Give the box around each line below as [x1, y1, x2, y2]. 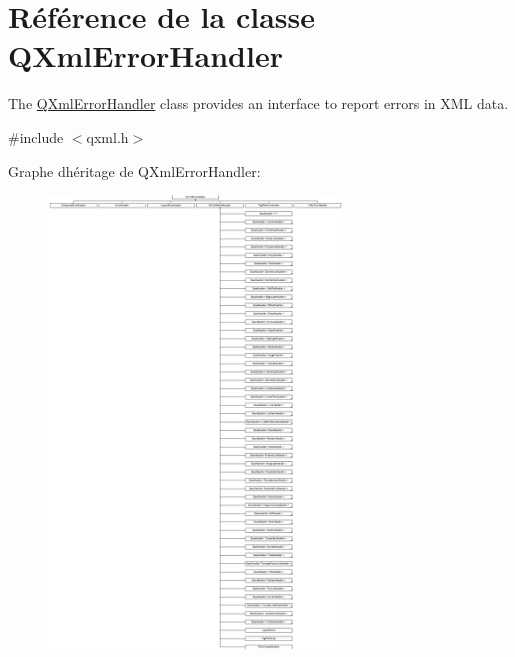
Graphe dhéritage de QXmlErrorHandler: [8, 160, 261, 181]
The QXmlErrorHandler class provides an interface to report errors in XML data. [8, 93, 509, 114]
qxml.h [86, 126, 129, 147]
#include [8, 126, 64, 147]
